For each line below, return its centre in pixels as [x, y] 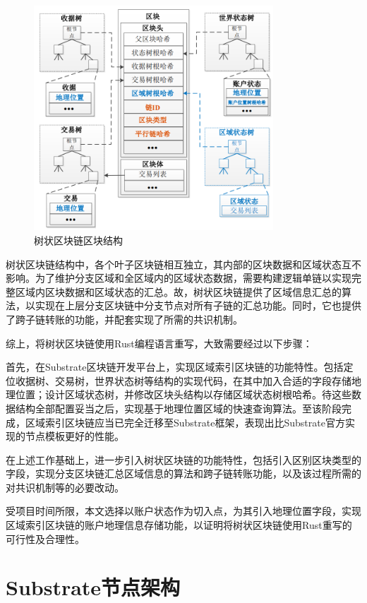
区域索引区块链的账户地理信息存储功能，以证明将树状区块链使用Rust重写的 [179, 525]
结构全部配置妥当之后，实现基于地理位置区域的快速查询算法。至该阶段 [178, 408]
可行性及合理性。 [45, 538]
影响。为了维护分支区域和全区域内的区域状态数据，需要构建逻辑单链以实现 [179, 278]
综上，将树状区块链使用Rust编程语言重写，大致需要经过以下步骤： [159, 343]
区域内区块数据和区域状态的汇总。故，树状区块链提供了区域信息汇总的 [178, 291]
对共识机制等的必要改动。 [65, 487]
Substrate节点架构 [93, 587]
